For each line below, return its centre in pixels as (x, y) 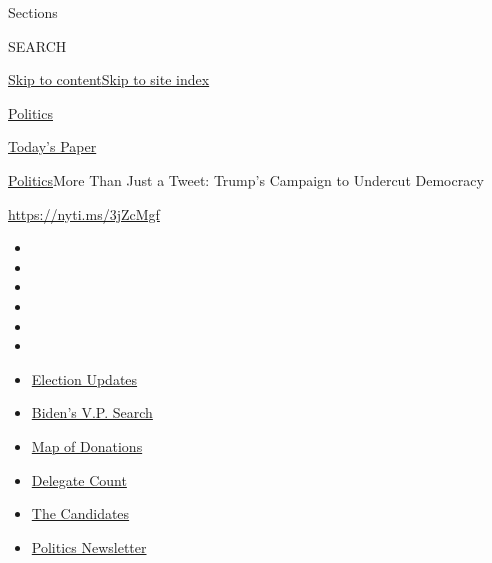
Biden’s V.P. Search (92, 412)
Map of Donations (87, 445)
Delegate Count (79, 479)
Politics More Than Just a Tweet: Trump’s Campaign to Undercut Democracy (246, 179)
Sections (33, 12)
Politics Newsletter (89, 546)
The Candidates (80, 513)
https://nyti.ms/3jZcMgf (84, 213)
